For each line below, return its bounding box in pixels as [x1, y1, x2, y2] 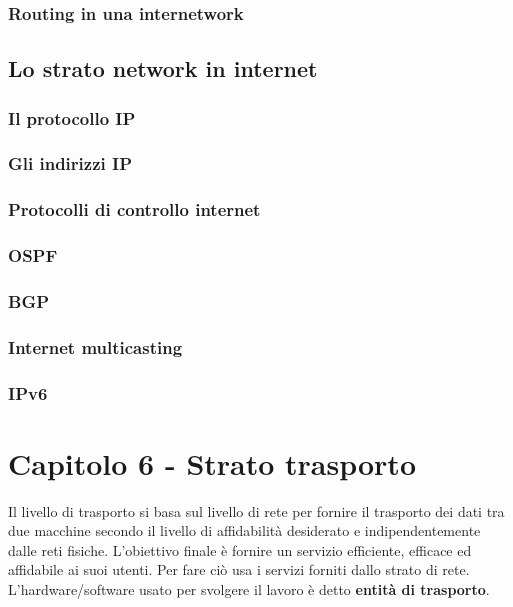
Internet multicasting [8, 334, 183, 359]
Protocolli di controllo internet [8, 197, 261, 222]
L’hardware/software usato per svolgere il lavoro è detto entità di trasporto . [8, 579, 490, 600]
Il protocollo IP [8, 105, 136, 130]
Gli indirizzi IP [8, 151, 133, 176]
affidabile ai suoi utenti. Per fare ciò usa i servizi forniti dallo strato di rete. [8, 559, 470, 580]
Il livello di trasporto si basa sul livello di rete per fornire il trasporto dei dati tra [8, 500, 505, 521]
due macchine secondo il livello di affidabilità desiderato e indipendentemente [8, 520, 481, 541]
